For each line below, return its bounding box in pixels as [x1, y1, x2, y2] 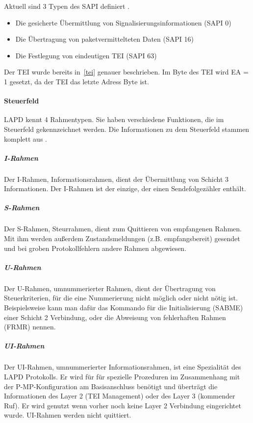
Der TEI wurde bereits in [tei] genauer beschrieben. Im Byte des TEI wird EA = [4, 67, 249, 77]
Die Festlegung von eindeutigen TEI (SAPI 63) [15, 50, 157, 60]
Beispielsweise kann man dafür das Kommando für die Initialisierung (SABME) [4, 302, 243, 312]
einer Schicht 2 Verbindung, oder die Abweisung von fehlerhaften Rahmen [4, 312, 226, 322]
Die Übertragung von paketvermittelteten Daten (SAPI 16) [15, 34, 194, 44]
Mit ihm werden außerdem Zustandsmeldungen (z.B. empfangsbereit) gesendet [4, 233, 240, 244]
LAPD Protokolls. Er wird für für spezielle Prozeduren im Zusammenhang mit [4, 371, 240, 381]
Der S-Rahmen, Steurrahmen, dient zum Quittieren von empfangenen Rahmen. [4, 224, 242, 234]
